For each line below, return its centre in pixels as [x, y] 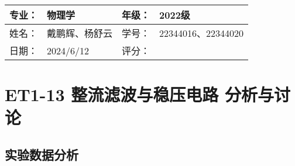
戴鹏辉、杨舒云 [80, 33]
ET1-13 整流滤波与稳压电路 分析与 [140, 94]
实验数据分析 [42, 154]
